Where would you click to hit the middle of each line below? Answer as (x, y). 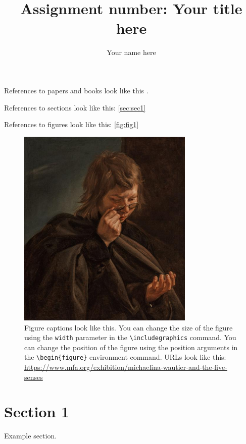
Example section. (31, 436)
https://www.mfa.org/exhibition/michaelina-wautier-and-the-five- (126, 367)
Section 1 (37, 411)
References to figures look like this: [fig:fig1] (71, 124)
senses (34, 377)
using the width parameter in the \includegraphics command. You (130, 337)
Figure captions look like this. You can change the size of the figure (129, 327)
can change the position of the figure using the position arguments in (131, 347)
